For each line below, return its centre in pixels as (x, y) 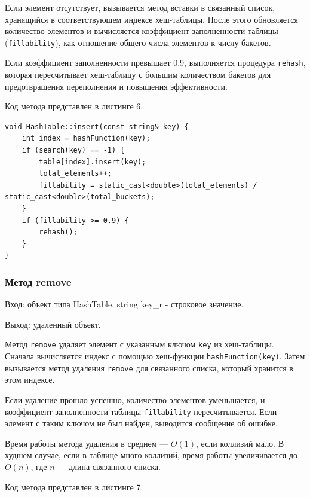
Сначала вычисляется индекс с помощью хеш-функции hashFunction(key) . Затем (155, 356)
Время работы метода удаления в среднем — (87, 443)
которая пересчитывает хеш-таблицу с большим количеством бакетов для (138, 74)
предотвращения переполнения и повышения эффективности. (116, 86)
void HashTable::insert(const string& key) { (97, 126)
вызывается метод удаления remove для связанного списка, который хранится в (149, 368)
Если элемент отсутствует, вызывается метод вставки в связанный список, (140, 7)
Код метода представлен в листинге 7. (74, 487)
